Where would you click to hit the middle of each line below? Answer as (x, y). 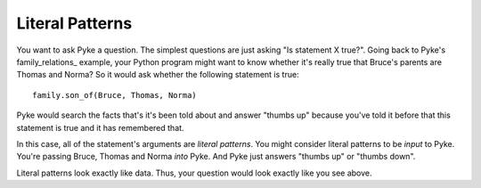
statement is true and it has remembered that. (100, 127)
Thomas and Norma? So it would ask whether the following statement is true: (158, 75)
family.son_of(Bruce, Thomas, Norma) (115, 95)
